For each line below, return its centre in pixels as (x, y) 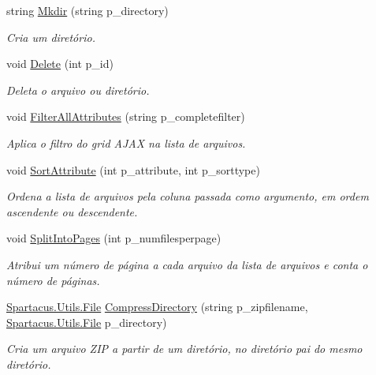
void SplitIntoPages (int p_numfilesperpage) (114, 238)
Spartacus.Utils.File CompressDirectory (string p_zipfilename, (157, 307)
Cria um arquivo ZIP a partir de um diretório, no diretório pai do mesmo (184, 349)
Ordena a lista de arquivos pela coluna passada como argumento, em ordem (188, 196)
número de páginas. (53, 280)
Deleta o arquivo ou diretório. (78, 90)
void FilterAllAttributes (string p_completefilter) (126, 116)
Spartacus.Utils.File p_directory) (87, 322)
